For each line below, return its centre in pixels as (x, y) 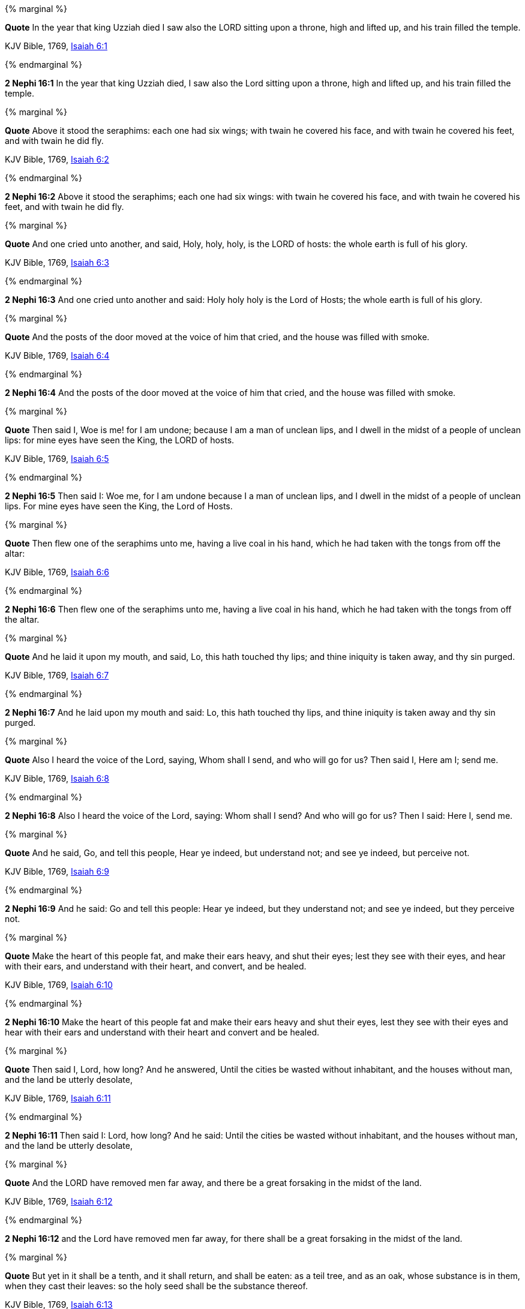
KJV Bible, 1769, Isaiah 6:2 (57, 159)
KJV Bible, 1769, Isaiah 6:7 (57, 675)
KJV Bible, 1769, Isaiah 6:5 (57, 459)
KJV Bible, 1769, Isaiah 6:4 (57, 355)
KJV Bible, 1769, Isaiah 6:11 (58, 1098)
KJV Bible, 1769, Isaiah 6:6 (57, 572)
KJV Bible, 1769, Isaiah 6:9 (57, 871)
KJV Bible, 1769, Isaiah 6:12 (59, 1201)
